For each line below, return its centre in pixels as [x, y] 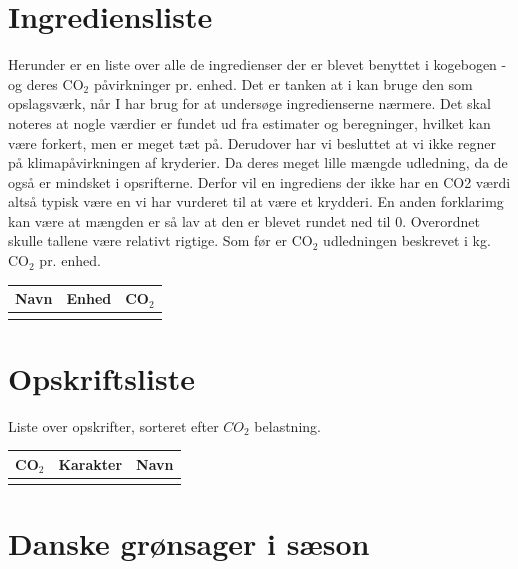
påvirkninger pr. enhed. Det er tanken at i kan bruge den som [283, 83]
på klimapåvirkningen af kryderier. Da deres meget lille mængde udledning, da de [258, 162]
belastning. [287, 425]
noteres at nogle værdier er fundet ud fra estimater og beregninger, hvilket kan [249, 122]
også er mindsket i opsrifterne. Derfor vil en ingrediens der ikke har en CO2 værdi [259, 181]
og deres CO [46, 83]
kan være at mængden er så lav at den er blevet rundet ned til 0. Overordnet [244, 220]
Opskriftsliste [101, 377]
